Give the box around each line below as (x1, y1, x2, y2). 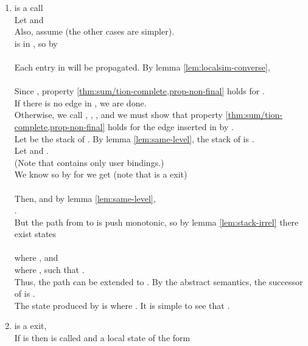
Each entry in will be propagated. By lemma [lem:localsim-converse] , (14, 60, 270, 73)
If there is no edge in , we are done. (14, 96, 147, 109)
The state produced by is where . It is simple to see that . (14, 299, 230, 311)
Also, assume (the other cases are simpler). (14, 25, 175, 38)
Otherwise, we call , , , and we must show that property (14, 108, 223, 121)
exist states (14, 227, 57, 240)
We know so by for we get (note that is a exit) (14, 168, 187, 181)
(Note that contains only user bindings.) (14, 156, 164, 168)
